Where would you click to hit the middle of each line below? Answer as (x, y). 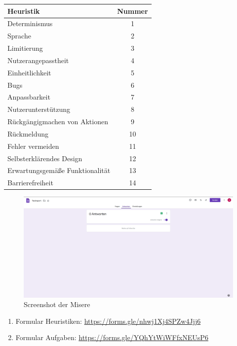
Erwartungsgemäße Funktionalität (59, 170)
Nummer (133, 11)
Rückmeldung (28, 133)
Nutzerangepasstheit (38, 60)
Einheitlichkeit (29, 72)
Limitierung (25, 48)
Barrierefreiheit (30, 183)
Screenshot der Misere (57, 304)
